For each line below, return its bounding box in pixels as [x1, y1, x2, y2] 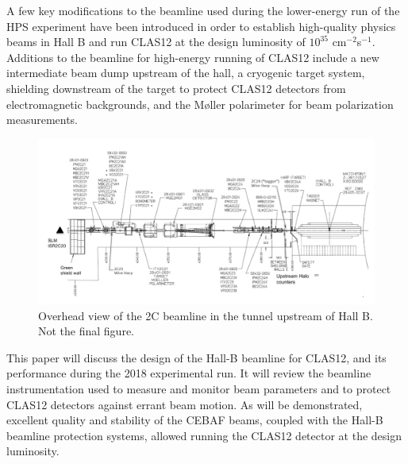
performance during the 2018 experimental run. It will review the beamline [6, 365, 371, 381]
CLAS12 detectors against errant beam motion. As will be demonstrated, [6, 396, 363, 412]
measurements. [6, 111, 79, 128]
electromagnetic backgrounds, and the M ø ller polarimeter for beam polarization [6, 95, 394, 112]
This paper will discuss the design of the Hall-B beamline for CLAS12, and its [6, 349, 387, 365]
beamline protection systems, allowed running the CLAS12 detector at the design [6, 427, 402, 443]
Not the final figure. [38, 323, 135, 339]
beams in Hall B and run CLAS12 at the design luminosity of [6, 33, 306, 50]
